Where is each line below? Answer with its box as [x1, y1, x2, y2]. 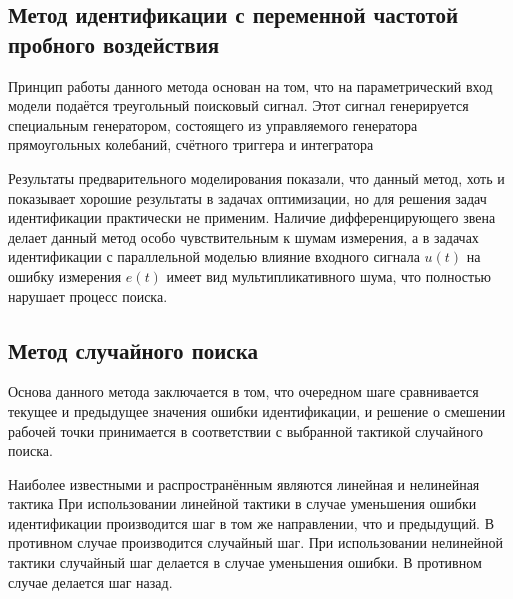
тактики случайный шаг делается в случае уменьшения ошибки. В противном [8, 552, 482, 573]
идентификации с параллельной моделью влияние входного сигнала [8, 246, 420, 267]
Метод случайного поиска [8, 334, 258, 365]
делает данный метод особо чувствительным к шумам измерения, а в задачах [8, 226, 479, 247]
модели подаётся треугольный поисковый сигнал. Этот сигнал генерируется [8, 95, 469, 116]
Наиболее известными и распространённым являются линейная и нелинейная [8, 473, 480, 494]
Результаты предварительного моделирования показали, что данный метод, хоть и [8, 167, 505, 188]
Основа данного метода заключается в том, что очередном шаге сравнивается [8, 381, 479, 402]
